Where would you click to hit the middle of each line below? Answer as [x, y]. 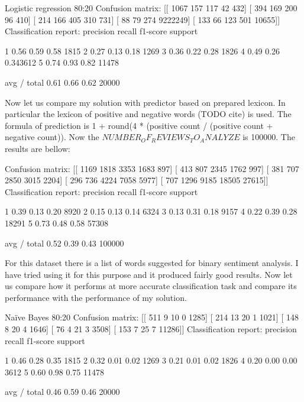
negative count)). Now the [52, 137]
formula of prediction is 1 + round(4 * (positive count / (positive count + [139, 125]
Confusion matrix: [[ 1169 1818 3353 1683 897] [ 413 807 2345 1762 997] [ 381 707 [152, 168]
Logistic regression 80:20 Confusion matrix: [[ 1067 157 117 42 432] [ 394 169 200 [151, 8]
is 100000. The [269, 137]
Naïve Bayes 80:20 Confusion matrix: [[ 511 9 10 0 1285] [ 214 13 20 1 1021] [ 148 [152, 317]
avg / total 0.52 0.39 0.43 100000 [64, 243]
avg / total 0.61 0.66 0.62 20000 [62, 82]
